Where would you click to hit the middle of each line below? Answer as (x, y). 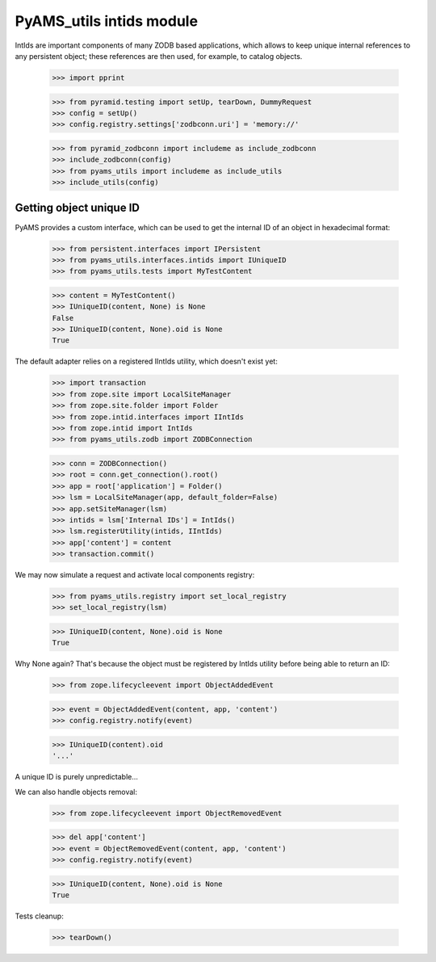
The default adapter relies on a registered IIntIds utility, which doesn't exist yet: (146, 361)
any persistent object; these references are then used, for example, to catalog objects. (159, 56)
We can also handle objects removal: (76, 792)
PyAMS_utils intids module (106, 21)
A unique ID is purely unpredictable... (77, 777)
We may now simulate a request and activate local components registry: (135, 575)
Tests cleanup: (39, 916)
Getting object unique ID (78, 208)
